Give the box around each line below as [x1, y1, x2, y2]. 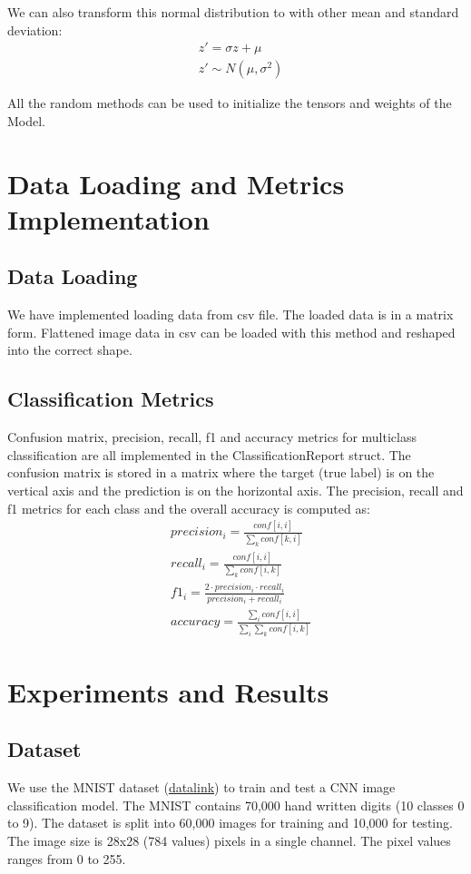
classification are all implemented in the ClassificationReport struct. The [7, 445, 411, 464]
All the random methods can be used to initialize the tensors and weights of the [7, 93, 452, 113]
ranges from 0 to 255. [7, 849, 126, 868]
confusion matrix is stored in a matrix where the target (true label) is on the [7, 463, 435, 482]
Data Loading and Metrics [7, 164, 345, 201]
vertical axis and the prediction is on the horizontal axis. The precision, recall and [7, 480, 464, 499]
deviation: [7, 20, 63, 39]
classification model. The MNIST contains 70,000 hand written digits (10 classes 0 [7, 795, 465, 814]
